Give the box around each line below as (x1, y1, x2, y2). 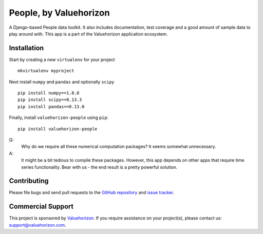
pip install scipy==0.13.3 (18, 97, 82, 102)
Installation (9, 44, 44, 52)
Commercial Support (9, 202, 74, 211)
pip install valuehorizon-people (18, 126, 97, 132)
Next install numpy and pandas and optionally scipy (9, 78, 114, 85)
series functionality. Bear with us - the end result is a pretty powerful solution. (21, 164, 177, 170)
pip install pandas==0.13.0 (18, 104, 85, 109)
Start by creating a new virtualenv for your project (9, 57, 115, 62)
